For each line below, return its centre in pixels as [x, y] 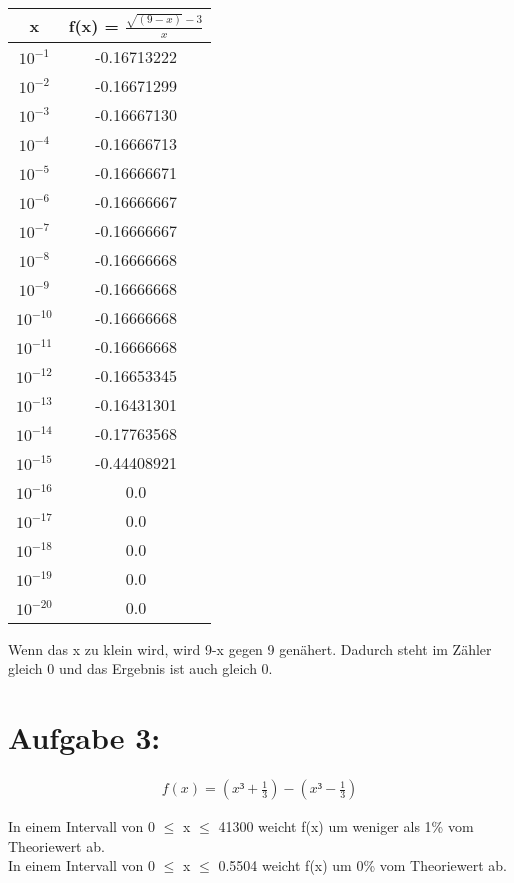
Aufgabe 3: [84, 737]
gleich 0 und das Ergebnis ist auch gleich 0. [140, 668]
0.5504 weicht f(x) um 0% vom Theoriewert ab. [362, 865]
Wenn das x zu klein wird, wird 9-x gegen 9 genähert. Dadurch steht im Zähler [250, 648]
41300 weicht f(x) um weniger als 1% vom [346, 826]
